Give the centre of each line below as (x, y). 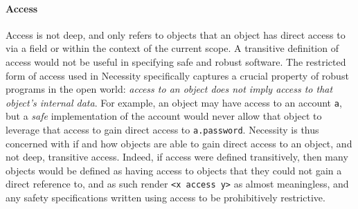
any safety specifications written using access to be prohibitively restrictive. (165, 198)
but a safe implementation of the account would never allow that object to (164, 116)
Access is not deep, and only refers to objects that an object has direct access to (176, 34)
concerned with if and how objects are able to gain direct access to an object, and (179, 143)
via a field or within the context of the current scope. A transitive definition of (172, 48)
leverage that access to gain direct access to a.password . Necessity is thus (162, 130)
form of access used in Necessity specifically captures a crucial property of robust (177, 75)
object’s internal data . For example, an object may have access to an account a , (174, 102)
